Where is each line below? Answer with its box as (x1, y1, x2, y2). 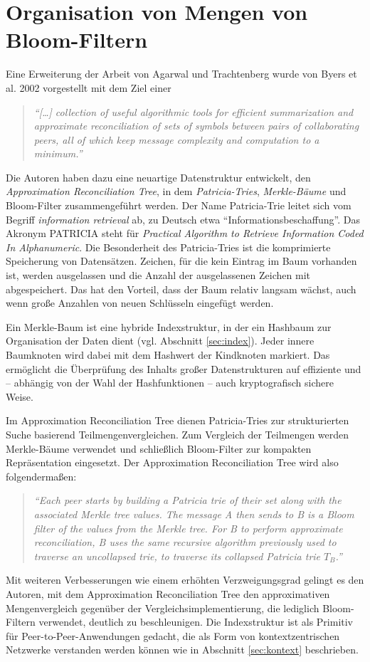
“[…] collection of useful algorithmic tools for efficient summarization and (33, 104, 354, 119)
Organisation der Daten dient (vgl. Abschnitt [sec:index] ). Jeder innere (6, 333, 314, 348)
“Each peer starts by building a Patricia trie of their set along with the (33, 493, 342, 508)
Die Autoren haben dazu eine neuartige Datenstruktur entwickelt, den (6, 169, 311, 184)
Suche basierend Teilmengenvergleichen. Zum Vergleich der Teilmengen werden (6, 426, 349, 441)
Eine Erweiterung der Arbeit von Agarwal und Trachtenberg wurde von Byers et (6, 66, 357, 81)
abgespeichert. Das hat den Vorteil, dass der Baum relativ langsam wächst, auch (6, 281, 356, 296)
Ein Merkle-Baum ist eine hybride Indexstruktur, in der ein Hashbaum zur (6, 319, 332, 334)
